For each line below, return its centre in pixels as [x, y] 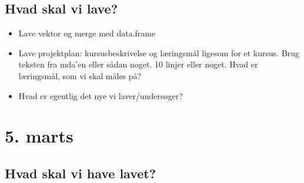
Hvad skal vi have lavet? [81, 173]
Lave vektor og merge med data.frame [87, 33]
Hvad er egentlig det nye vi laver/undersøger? [101, 95]
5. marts [39, 136]
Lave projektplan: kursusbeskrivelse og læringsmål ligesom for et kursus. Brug [159, 52]
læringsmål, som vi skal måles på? [80, 75]
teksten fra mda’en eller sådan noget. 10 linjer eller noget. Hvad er [138, 64]
